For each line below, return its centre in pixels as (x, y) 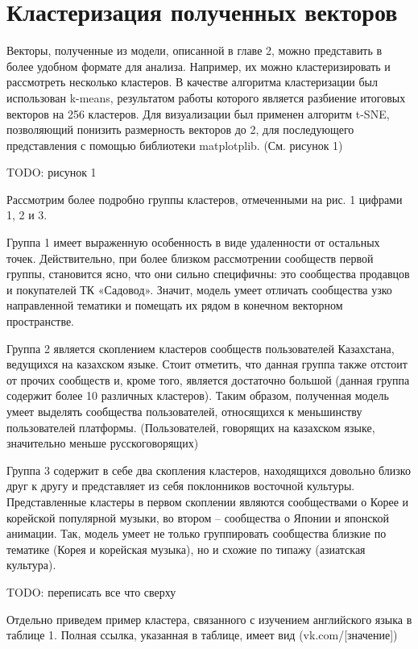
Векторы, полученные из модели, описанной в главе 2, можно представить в (195, 50)
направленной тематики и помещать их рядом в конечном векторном (175, 305)
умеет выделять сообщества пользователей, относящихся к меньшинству (184, 411)
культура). (31, 565)
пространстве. (41, 321)
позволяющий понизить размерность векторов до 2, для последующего (180, 129)
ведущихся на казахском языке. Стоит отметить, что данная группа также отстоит (207, 364)
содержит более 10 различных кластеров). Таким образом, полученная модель (198, 395)
